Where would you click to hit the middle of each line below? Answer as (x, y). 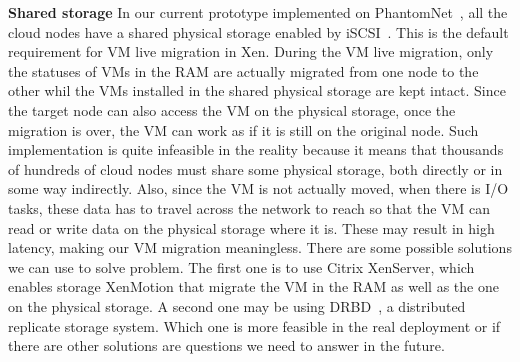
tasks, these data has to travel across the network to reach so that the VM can (249, 207)
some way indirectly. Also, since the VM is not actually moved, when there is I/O (258, 188)
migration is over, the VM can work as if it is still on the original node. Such (243, 129)
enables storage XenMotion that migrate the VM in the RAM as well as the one (253, 286)
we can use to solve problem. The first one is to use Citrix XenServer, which (241, 266)
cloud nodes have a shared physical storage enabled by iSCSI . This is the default (258, 31)
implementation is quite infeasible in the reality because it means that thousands (256, 149)
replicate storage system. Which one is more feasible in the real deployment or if (254, 325)
